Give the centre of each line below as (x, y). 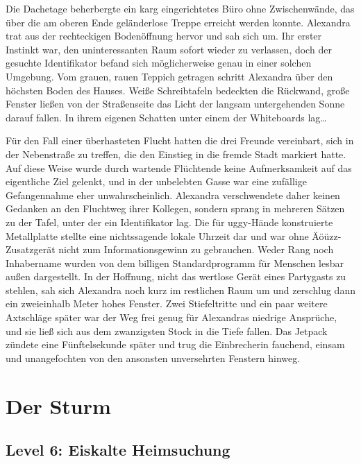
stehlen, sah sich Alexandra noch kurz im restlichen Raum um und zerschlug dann (180, 290)
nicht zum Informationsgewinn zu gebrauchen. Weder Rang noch (196, 249)
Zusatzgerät (31, 249)
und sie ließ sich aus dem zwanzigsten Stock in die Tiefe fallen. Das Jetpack (167, 330)
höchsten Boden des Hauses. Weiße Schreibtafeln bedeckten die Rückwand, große (178, 90)
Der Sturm (58, 405)
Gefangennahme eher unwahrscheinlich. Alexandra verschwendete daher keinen (173, 195)
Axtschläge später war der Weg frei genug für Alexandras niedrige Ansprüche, (171, 317)
